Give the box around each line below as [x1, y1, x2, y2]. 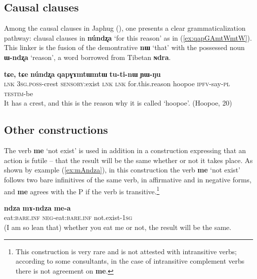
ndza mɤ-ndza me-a [4, 202, 71, 213]
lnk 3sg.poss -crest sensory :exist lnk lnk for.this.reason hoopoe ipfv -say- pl [4, 78, 230, 89]
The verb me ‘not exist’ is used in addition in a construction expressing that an [4, 145, 246, 156]
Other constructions [4, 122, 108, 137]
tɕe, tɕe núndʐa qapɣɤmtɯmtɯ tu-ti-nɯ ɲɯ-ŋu [4, 68, 161, 79]
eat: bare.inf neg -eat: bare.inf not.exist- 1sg [4, 212, 132, 223]
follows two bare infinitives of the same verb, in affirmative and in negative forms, [4, 174, 252, 184]
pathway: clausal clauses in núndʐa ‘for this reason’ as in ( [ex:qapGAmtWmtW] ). [4, 32, 252, 43]
